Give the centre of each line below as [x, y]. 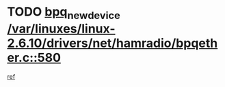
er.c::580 [34, 57]
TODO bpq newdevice [64, 13]
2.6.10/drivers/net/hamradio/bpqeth [112, 43]
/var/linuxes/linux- [61, 29]
